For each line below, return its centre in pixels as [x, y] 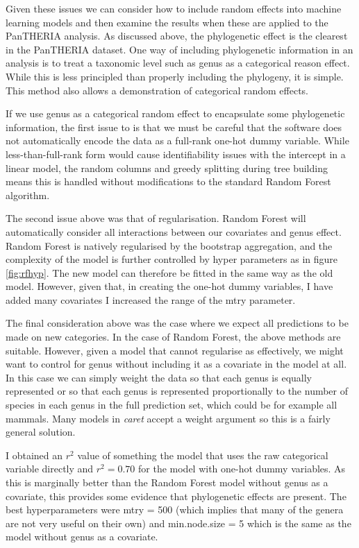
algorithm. [28, 195]
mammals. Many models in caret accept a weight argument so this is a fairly [168, 418]
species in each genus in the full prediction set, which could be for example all [172, 405]
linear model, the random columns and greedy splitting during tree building [167, 168]
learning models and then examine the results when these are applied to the [167, 22]
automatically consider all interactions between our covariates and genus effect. [174, 231]
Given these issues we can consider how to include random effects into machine [174, 8]
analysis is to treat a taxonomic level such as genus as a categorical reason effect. [178, 63]
